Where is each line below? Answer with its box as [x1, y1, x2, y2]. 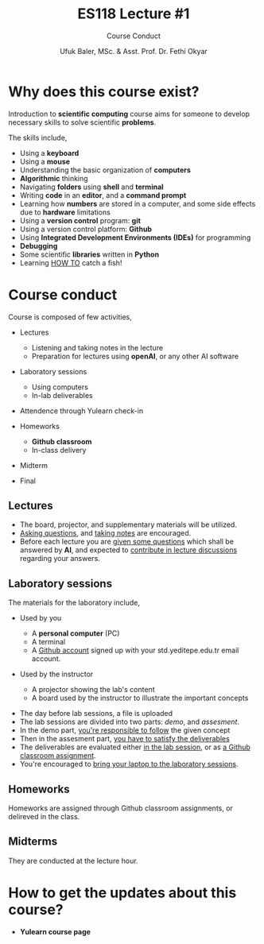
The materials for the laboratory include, [8, 598, 141, 608]
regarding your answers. [19, 554, 101, 563]
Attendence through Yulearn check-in [19, 406, 144, 416]
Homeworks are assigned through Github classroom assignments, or [8, 803, 233, 813]
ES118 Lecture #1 [77, 5, 190, 23]
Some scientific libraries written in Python [19, 250, 160, 259]
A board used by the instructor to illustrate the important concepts [31, 693, 249, 703]
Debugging [19, 241, 58, 250]
